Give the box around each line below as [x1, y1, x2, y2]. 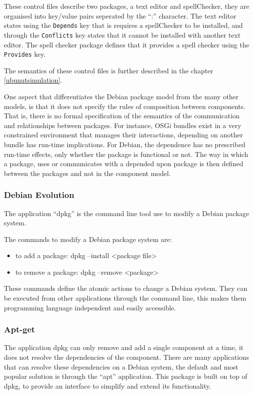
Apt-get [4, 323, 35, 335]
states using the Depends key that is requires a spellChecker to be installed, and [4, 20, 243, 30]
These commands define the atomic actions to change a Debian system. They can [4, 283, 248, 293]
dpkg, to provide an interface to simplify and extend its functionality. [4, 380, 211, 391]
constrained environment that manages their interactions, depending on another [4, 130, 243, 140]
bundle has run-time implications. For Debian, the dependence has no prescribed [4, 139, 246, 149]
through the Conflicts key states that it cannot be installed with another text [4, 29, 241, 40]
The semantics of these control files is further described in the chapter [4, 65, 213, 75]
